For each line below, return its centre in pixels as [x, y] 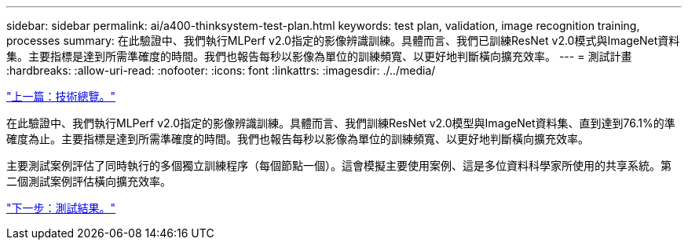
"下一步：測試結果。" [61, 208]
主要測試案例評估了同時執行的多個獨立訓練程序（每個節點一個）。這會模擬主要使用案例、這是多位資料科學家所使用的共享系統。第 [339, 165]
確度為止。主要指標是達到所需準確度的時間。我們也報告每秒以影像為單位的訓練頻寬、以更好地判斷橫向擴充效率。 [298, 139]
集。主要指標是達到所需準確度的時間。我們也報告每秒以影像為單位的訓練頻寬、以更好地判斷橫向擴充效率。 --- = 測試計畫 [319, 56]
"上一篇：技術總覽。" [61, 96]
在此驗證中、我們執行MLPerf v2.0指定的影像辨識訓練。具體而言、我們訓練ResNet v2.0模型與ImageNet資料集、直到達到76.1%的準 [341, 123]
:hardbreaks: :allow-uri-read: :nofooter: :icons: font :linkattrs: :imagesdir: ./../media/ [221, 70]
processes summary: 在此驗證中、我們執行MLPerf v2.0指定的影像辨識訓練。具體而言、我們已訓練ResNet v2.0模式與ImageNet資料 [343, 40]
